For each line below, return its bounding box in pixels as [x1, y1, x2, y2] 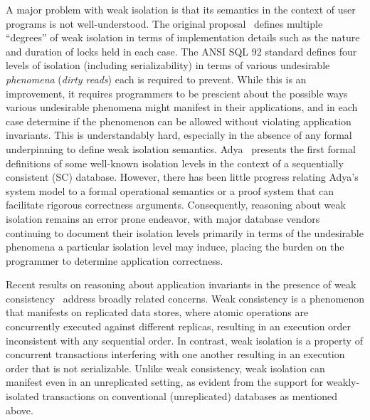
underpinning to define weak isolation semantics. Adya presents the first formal [6, 141, 356, 156]
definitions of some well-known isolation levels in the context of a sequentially [6, 155, 344, 170]
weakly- [326, 374, 360, 389]
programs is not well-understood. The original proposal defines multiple [6, 16, 323, 31]
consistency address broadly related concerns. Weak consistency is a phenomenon [6, 290, 364, 305]
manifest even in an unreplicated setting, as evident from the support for [6, 374, 324, 389]
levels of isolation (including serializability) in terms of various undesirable [6, 58, 330, 73]
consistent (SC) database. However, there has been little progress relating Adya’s [6, 169, 359, 184]
